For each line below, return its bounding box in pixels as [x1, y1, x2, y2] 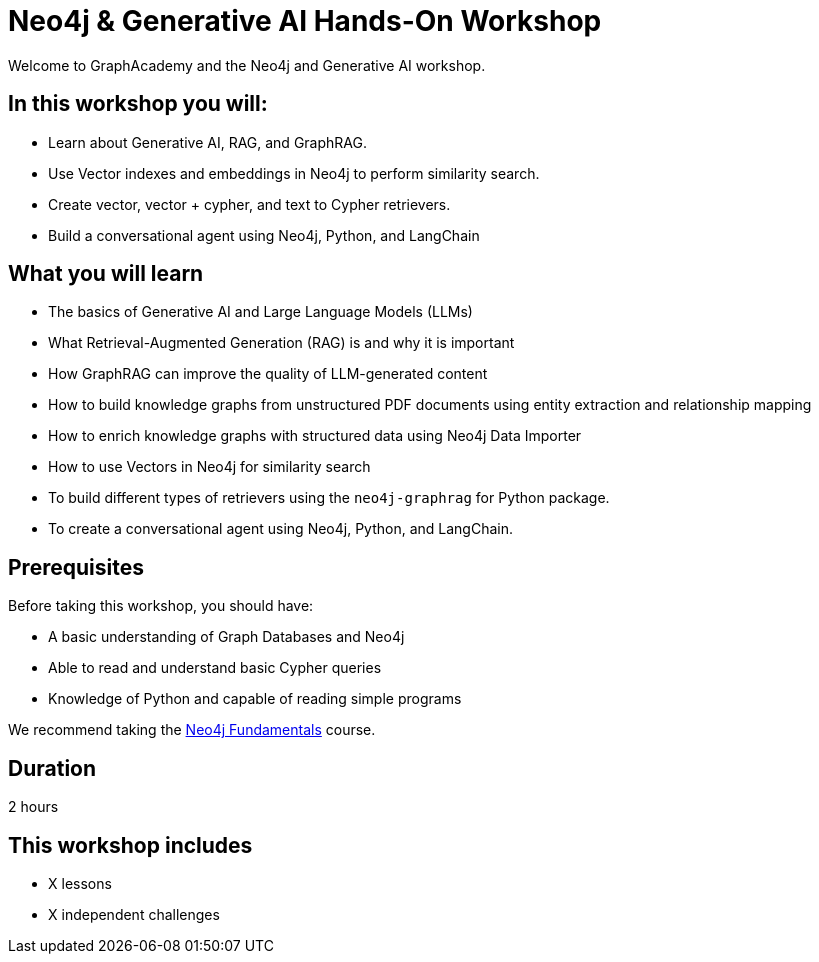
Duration [8, 755, 97, 781]
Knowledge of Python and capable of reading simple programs [48, 690, 462, 708]
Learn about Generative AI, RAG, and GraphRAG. [48, 133, 367, 151]
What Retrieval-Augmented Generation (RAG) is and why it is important [48, 334, 515, 352]
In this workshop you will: [8, 91, 268, 117]
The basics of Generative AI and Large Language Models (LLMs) [48, 303, 473, 321]
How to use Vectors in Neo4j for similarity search [48, 458, 371, 476]
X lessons [48, 874, 112, 892]
